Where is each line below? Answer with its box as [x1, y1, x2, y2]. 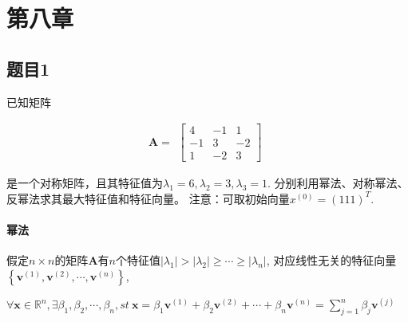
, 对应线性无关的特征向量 [266, 252, 397, 269]
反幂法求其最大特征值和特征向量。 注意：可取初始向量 [6, 190, 290, 206]
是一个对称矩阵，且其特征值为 [6, 175, 163, 191]
